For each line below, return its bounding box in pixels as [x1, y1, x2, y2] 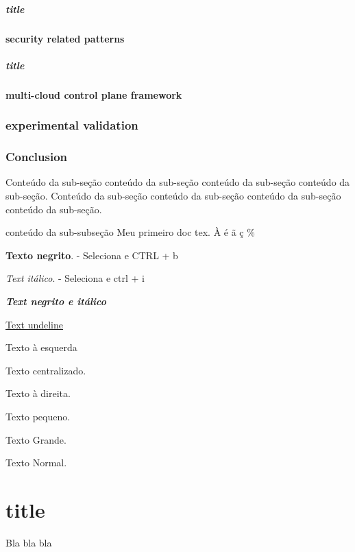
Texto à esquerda [5, 340, 77, 355]
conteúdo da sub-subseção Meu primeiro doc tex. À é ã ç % [5, 225, 255, 239]
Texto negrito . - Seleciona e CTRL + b [5, 248, 178, 262]
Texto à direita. [5, 386, 71, 400]
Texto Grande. [5, 432, 66, 446]
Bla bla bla [5, 535, 52, 549]
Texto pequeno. [5, 409, 71, 423]
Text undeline [5, 317, 64, 331]
